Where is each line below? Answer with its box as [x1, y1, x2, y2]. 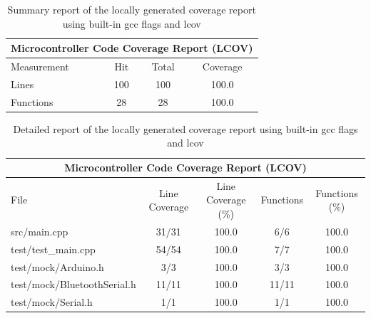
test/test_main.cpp [11, 241, 96, 256]
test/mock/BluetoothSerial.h [11, 277, 136, 292]
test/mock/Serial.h [11, 295, 93, 309]
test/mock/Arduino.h [11, 259, 104, 274]
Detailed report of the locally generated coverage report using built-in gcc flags [13, 121, 358, 136]
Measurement [11, 59, 69, 74]
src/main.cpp [11, 223, 68, 238]
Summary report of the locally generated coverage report [7, 2, 256, 16]
